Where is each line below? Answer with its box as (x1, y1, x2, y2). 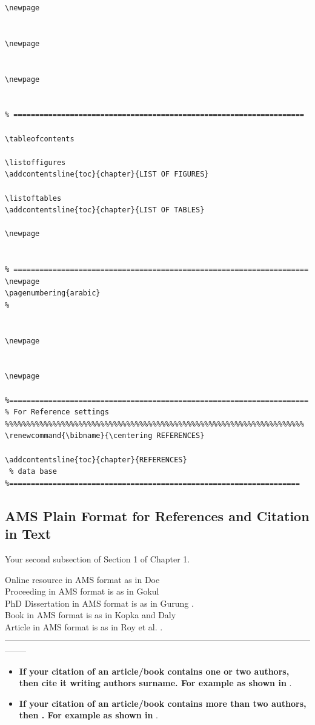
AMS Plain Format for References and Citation (5, 506, 310, 525)
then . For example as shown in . (19, 709, 159, 721)
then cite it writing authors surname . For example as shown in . (19, 676, 292, 689)
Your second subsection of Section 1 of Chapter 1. (5, 552, 190, 565)
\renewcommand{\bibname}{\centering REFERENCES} (5, 431, 205, 440)
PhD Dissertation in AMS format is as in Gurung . (5, 596, 194, 609)
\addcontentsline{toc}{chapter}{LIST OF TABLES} (5, 206, 205, 215)
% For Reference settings (5, 408, 109, 417)
